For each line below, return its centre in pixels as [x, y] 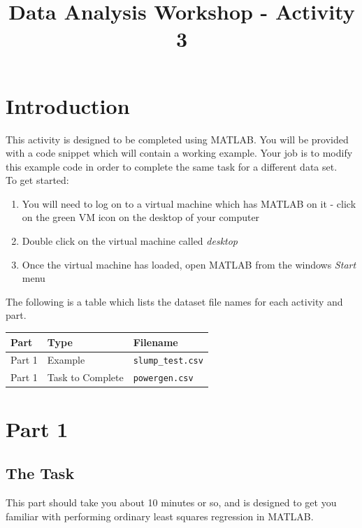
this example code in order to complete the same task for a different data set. [172, 166]
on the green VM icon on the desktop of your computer [141, 217]
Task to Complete [85, 377]
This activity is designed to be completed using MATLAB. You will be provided [177, 139]
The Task [40, 473]
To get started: [37, 180]
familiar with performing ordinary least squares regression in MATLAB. [160, 516]
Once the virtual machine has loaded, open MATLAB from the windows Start [189, 264]
